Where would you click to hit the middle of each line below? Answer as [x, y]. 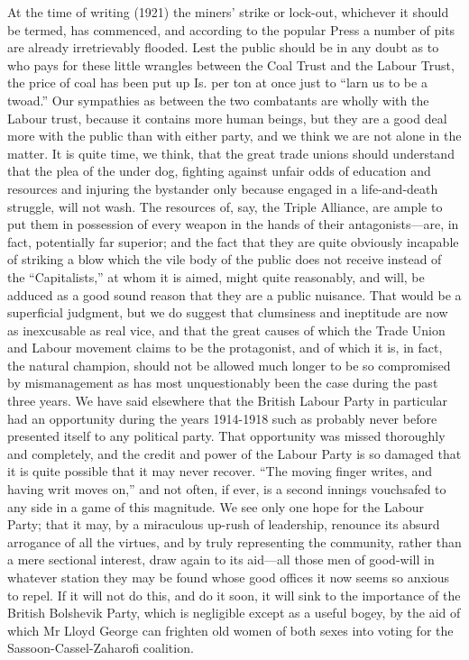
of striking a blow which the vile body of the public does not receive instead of [225, 259]
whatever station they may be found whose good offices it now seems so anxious [229, 577]
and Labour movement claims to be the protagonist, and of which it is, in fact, [225, 348]
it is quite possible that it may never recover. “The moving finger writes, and [220, 471]
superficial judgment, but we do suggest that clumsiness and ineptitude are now [228, 312]
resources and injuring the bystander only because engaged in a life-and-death [223, 188]
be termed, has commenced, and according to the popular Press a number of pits [231, 29]
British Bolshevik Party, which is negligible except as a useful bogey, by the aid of [234, 613]
